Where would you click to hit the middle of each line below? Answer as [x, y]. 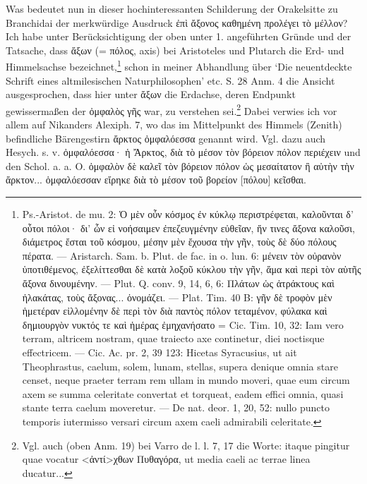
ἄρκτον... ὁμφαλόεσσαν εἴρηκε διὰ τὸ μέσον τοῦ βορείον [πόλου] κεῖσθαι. [156, 180]
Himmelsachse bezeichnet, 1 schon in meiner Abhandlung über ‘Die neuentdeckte [179, 66]
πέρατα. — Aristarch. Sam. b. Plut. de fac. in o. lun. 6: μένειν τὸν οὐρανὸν [182, 255]
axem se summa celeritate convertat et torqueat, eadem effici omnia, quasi [183, 393]
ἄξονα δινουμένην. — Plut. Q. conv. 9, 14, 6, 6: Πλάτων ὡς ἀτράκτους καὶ [178, 283]
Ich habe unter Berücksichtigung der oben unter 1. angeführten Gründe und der [179, 36]
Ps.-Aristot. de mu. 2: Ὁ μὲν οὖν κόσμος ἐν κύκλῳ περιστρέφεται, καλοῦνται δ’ [188, 214]
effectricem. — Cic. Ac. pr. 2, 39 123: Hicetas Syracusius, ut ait [160, 352]
